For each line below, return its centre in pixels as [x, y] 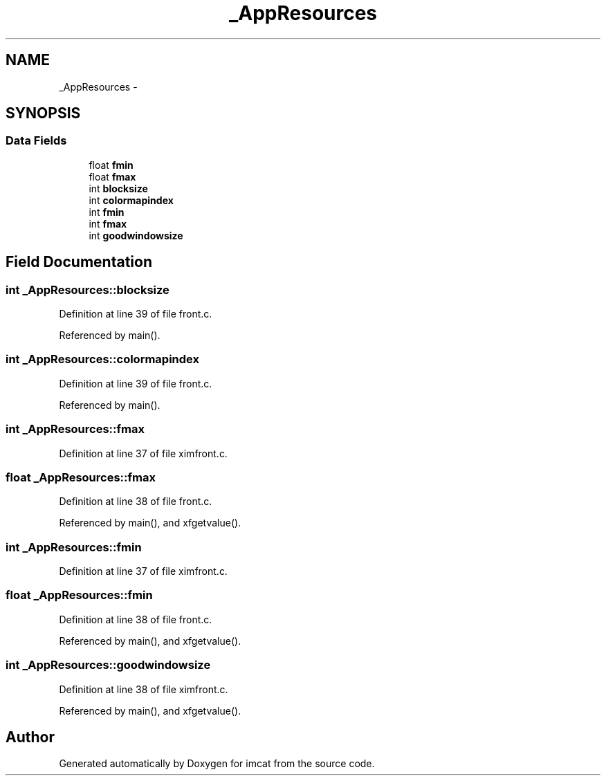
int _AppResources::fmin [74, 547]
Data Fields [36, 141]
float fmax [112, 176]
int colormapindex [131, 200]
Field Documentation [79, 262]
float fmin [111, 165]
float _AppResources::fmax [81, 477]
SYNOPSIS [43, 113]
